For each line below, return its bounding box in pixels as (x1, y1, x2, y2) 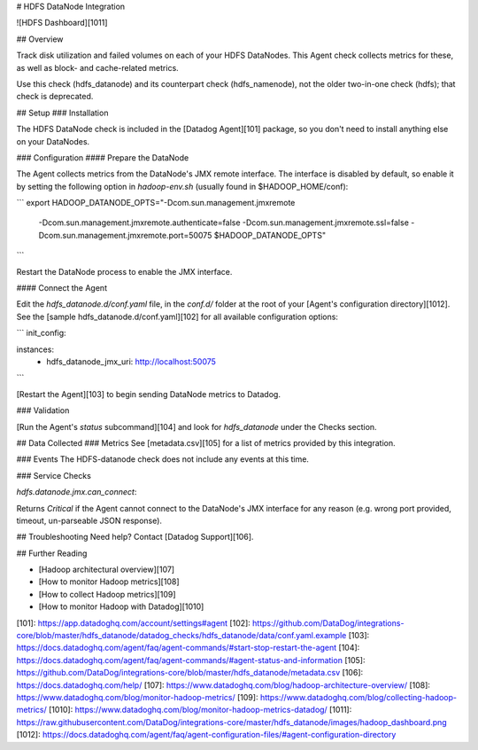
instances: (16, 344, 55, 355)
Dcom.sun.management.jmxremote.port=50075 (38, 230, 212, 240)
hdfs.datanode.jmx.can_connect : (16, 487, 137, 497)
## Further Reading (16, 548, 88, 559)
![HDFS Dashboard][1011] (16, 18, 108, 28)
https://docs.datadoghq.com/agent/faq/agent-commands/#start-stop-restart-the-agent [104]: (16, 643, 360, 653)
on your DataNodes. (16, 136, 90, 146)
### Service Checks (16, 470, 92, 480)
